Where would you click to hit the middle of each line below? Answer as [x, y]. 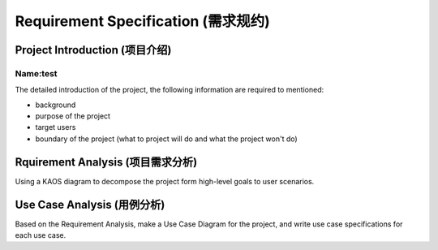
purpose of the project [73, 116]
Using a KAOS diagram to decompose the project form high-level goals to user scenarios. [165, 181]
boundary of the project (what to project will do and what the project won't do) [166, 139]
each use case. [41, 235]
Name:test [36, 73]
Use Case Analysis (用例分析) [90, 204]
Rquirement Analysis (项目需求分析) [106, 162]
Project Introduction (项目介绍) [93, 50]
